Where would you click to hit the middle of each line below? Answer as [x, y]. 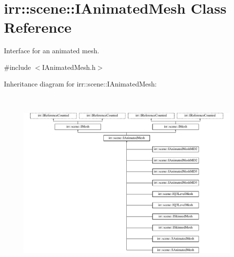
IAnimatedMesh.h [69, 67]
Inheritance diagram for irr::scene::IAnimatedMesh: [80, 83]
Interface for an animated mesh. [52, 51]
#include [18, 67]
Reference [38, 27]
